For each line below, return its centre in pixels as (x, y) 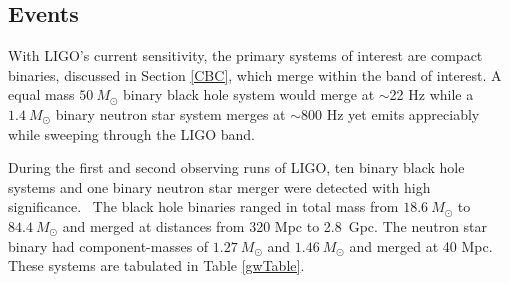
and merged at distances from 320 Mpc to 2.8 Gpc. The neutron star (275, 225)
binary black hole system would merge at (249, 94)
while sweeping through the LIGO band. (131, 133)
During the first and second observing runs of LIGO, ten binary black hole (236, 167)
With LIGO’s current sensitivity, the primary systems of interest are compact (245, 55)
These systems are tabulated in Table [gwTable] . (156, 265)
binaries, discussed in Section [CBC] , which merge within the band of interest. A (255, 74)
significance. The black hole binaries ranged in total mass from (203, 206)
